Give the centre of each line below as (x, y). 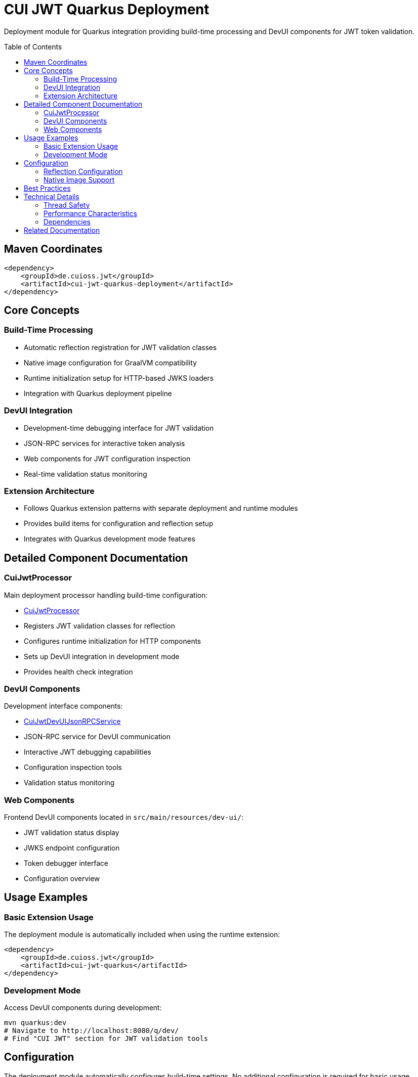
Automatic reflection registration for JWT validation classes (120, 347)
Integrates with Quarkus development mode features (110, 539)
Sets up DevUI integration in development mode (102, 656)
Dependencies (67, 222)
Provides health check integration (78, 672)
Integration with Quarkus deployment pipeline (98, 393)
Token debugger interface (66, 863)
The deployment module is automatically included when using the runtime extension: (142, 935)
